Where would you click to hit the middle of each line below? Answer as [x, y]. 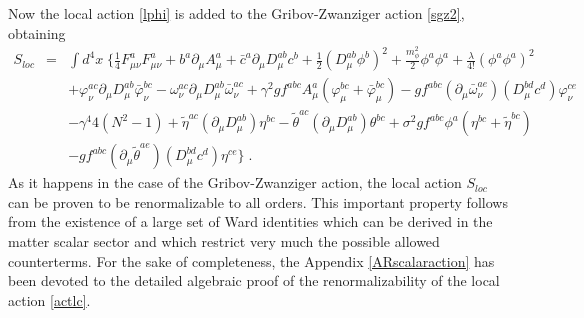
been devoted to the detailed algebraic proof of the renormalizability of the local [254, 280]
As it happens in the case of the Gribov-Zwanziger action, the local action [235, 182]
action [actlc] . [49, 299]
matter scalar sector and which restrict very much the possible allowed [224, 240]
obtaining [37, 32]
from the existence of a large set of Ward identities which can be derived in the [250, 221]
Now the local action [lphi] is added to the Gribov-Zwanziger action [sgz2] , [236, 13]
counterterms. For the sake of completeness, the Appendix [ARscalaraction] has [251, 260]
